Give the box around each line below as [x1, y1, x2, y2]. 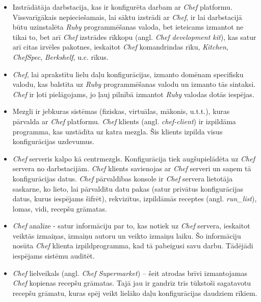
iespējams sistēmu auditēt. [12, 250, 95, 261]
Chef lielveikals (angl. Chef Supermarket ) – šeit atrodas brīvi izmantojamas [12, 267, 248, 278]
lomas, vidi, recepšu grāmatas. [12, 203, 107, 214]
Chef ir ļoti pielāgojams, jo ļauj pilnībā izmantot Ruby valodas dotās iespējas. [12, 88, 254, 99]
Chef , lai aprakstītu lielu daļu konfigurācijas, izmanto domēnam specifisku [12, 68, 244, 79]
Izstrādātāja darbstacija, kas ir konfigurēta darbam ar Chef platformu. [12, 2, 232, 12]
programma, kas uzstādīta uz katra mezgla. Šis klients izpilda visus [12, 126, 223, 136]
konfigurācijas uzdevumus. [12, 136, 94, 147]
